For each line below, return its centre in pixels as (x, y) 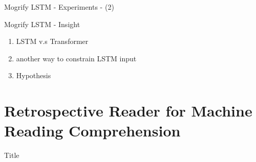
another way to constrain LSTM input (76, 58)
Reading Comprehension (92, 131)
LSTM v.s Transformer (52, 41)
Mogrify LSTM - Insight (42, 24)
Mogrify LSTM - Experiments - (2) (59, 7)
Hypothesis (34, 75)
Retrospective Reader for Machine (128, 111)
